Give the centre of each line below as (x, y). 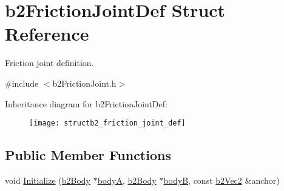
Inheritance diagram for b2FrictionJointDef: (86, 103)
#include (22, 83)
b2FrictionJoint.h (84, 83)
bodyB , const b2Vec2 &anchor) (221, 180)
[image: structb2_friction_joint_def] (107, 123)
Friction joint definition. (49, 63)
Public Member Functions (88, 155)
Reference (47, 34)
